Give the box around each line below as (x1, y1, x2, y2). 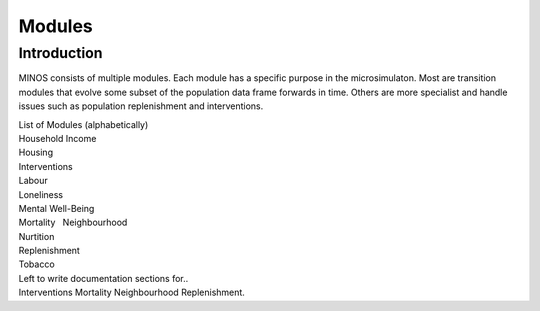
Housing (18, 146, 54, 159)
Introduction (18, 44, 103, 62)
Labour (18, 175, 49, 187)
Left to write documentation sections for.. (18, 272, 189, 284)
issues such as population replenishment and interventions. (18, 100, 264, 112)
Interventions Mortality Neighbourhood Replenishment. (18, 286, 245, 299)
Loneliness (18, 188, 64, 200)
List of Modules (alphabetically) (18, 118, 149, 130)
